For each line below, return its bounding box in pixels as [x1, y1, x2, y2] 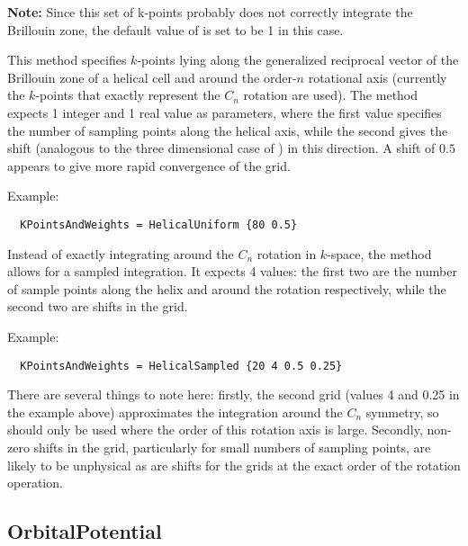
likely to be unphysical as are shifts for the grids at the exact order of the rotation [7, 455, 461, 474]
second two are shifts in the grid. [7, 297, 188, 316]
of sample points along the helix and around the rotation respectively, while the [7, 279, 446, 298]
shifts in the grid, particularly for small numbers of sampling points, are [33, 438, 431, 456]
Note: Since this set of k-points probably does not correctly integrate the [7, 3, 413, 21]
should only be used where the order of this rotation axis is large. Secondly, [7, 420, 423, 439]
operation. [7, 473, 63, 492]
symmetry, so [365, 402, 439, 421]
